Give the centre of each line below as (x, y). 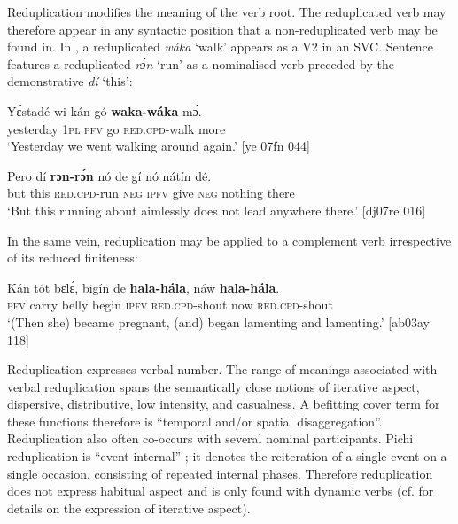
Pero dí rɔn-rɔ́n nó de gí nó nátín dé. (109, 175)
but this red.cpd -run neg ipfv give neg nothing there (151, 193)
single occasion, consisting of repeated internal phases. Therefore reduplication (220, 473)
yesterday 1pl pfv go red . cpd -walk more (116, 128)
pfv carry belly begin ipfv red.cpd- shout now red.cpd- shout (170, 305)
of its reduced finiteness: (73, 258)
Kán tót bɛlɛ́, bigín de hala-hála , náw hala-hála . (144, 287)
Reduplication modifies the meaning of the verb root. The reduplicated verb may (227, 12)
